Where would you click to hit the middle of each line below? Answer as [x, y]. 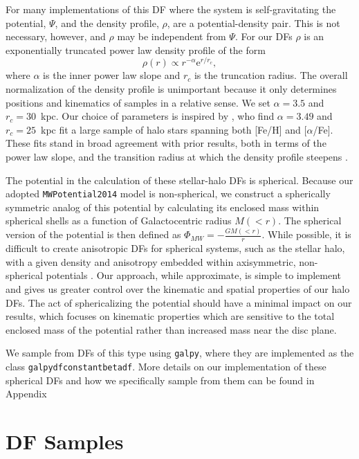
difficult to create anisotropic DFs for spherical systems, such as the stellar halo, [175, 248]
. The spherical [310, 220]
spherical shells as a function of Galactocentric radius [119, 220]
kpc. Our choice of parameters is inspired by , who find [158, 116]
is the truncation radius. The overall [271, 75]
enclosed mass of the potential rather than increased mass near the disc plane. [171, 329]
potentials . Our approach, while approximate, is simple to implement [194, 275]
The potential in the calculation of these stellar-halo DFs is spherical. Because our [179, 180]
